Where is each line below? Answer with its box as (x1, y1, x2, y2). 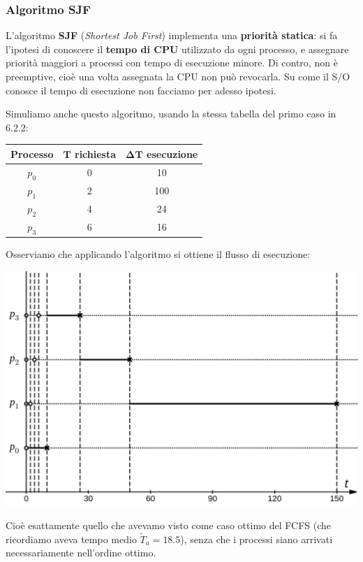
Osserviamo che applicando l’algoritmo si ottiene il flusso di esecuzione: (6, 247, 311, 261)
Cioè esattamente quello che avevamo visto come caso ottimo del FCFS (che (6, 518, 332, 533)
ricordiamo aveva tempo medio (6, 531, 137, 546)
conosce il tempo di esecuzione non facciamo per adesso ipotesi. (6, 82, 276, 97)
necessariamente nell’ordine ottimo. (6, 545, 156, 560)
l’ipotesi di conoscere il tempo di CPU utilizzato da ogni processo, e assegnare (6, 41, 349, 56)
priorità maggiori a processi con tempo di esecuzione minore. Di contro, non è (6, 55, 338, 70)
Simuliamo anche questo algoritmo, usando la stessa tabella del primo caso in (6, 106, 336, 121)
